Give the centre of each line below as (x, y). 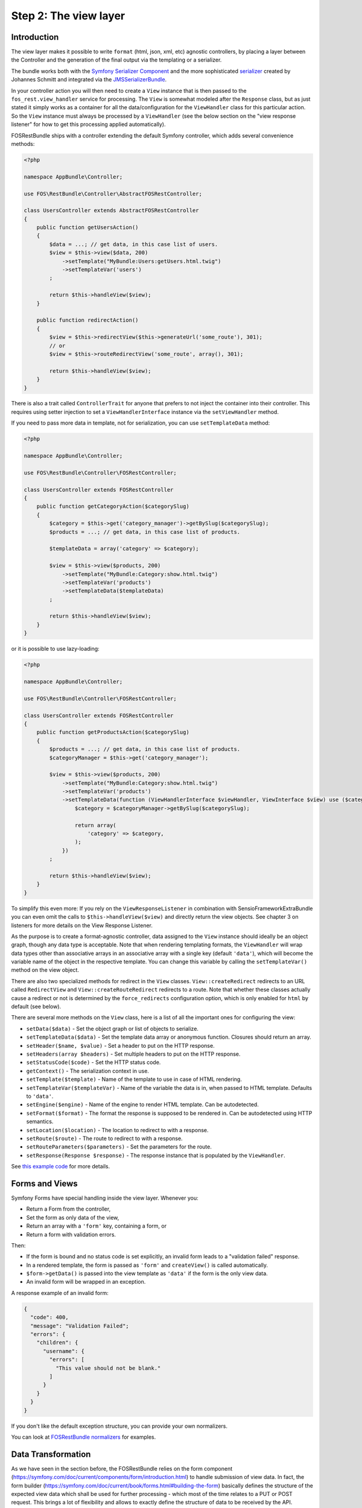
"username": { (64, 1351)
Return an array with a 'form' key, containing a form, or (97, 1226)
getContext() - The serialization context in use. (87, 1071)
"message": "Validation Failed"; (80, 1326)
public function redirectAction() (87, 320)
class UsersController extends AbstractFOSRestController (111, 211)
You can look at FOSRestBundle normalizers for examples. (84, 1437)
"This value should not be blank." (108, 1368)
